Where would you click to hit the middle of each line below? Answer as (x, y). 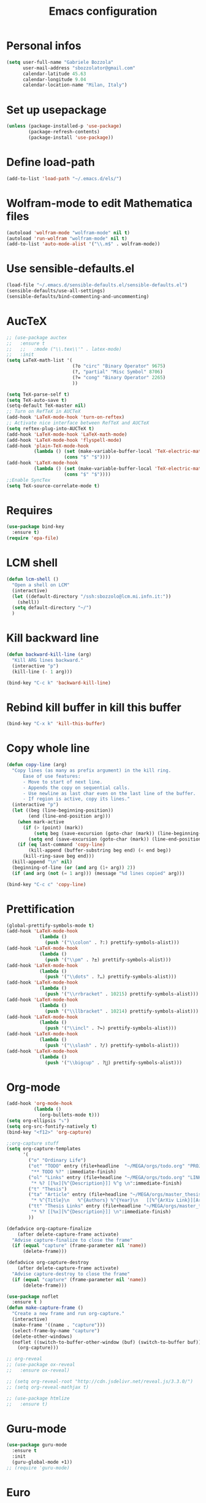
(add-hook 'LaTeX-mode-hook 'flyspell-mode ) (64, 440)
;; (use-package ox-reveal (41, 1365)
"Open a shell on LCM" (41, 585)
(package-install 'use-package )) (71, 138)
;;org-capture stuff (33, 1143)
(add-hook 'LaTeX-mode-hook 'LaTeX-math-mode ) (67, 434)
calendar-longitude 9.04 (54, 79)
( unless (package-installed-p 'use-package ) (64, 126)
